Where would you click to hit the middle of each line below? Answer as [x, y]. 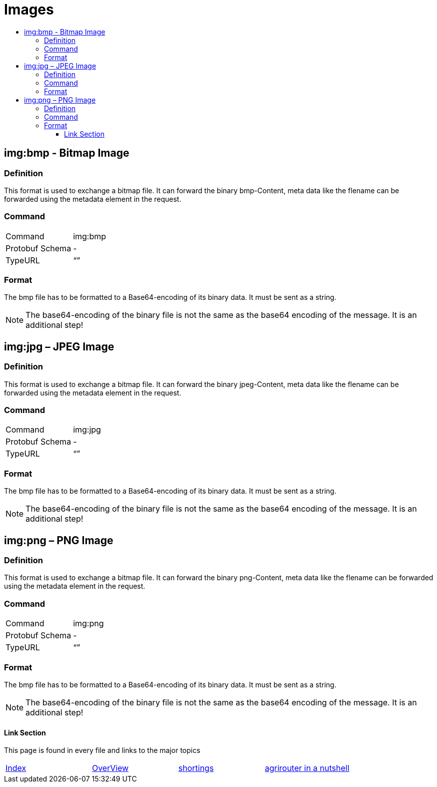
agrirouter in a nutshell [307, 768]
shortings [196, 768]
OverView [110, 768]
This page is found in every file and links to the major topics [102, 750]
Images [29, 10]
